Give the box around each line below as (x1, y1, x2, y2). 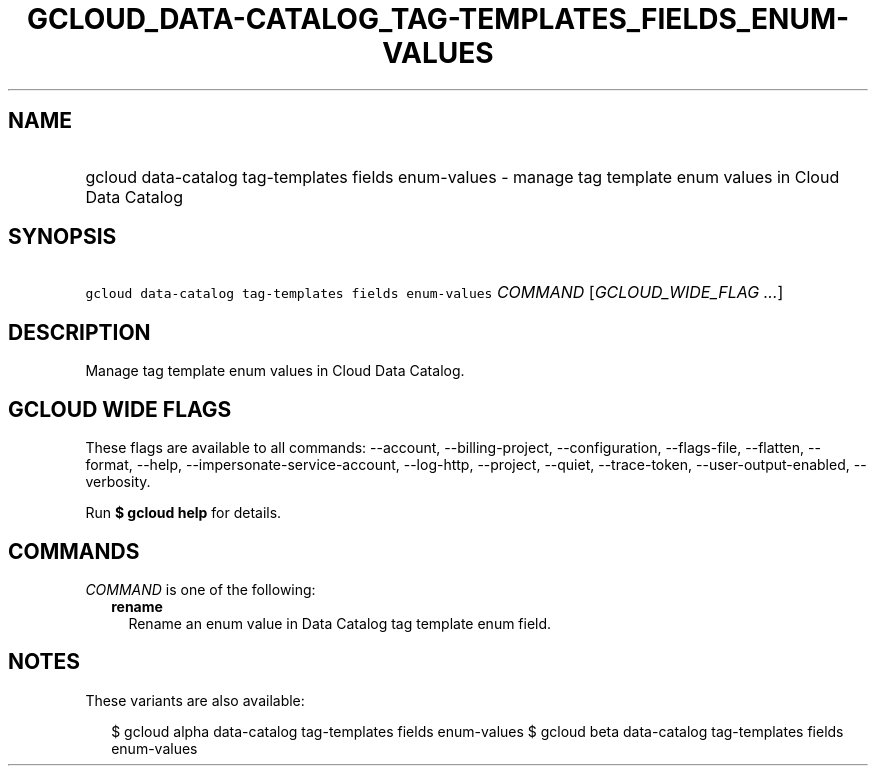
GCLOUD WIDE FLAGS (8, 396, 232, 422)
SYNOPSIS (8, 224, 117, 250)
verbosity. (85, 473, 151, 491)
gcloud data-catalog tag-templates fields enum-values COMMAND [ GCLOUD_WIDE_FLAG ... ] (85, 282, 784, 303)
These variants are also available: (85, 691, 305, 709)
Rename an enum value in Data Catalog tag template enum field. (128, 614, 552, 632)
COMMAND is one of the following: (85, 580, 316, 598)
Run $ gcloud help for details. (85, 504, 282, 522)
